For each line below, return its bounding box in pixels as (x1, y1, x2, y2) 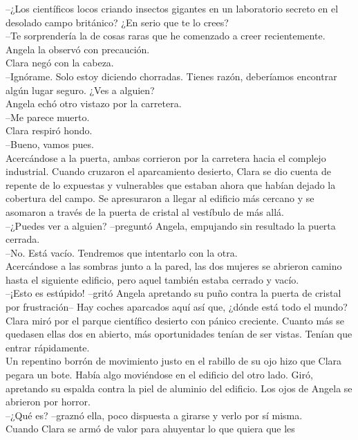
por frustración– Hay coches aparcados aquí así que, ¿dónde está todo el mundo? (6, 300, 348, 314)
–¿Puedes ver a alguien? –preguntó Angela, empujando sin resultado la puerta (6, 218, 336, 232)
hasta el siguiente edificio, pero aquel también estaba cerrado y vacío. (6, 272, 299, 286)
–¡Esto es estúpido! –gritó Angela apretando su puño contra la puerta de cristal (6, 286, 341, 300)
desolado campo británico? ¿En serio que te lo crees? (6, 15, 229, 29)
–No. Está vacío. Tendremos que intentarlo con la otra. (6, 245, 238, 259)
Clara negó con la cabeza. (6, 55, 114, 70)
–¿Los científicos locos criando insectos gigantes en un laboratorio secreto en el (6, 1, 339, 15)
